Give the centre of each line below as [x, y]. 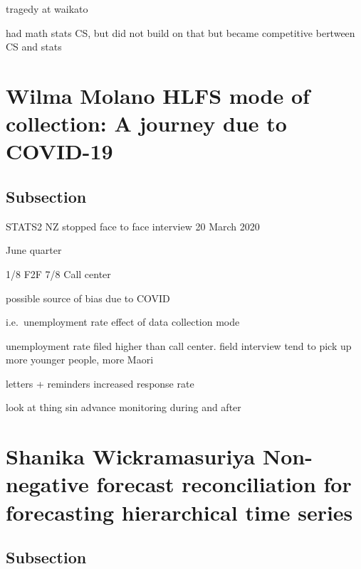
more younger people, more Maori [80, 360]
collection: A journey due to [146, 123]
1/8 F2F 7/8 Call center [58, 273]
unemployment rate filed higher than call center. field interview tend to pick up [179, 345]
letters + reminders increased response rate [100, 383]
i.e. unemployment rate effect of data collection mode [123, 322]
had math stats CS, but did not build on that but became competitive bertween [180, 32]
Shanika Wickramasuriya [131, 456]
